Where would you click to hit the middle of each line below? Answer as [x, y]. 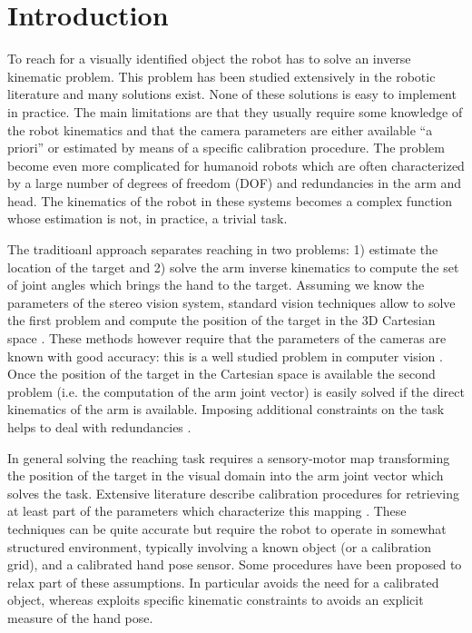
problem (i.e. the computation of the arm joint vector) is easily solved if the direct [236, 391]
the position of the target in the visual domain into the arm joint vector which [226, 475]
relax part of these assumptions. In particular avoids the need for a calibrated [223, 582]
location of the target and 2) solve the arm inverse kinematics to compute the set [233, 267]
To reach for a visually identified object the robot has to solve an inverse [209, 59]
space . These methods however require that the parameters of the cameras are [227, 338]
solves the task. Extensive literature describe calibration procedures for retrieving [234, 493]
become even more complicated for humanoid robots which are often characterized [236, 165]
